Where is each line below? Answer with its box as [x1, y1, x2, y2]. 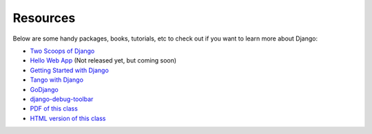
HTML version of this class [30, 114, 106, 122]
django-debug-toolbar [30, 95, 94, 103]
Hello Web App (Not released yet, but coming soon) [30, 56, 177, 65]
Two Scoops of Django [30, 47, 95, 55]
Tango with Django [30, 76, 84, 84]
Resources [12, 10, 76, 25]
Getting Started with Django [30, 66, 110, 74]
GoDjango [30, 85, 59, 93]
